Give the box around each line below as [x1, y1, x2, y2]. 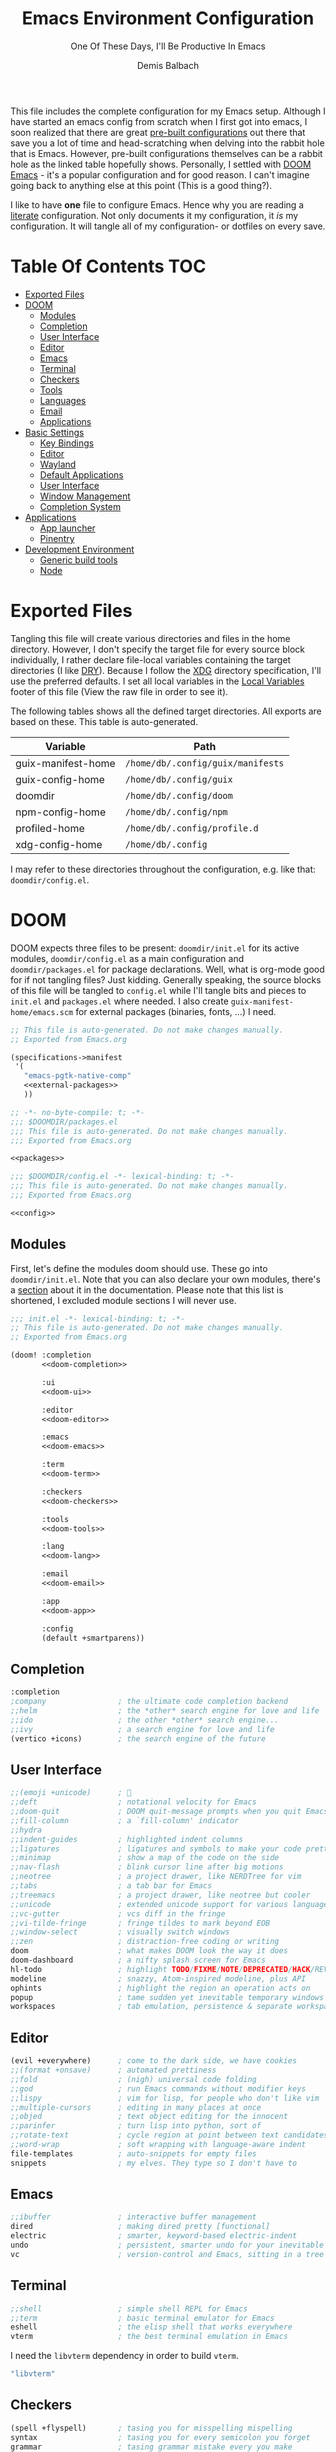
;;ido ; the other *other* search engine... [10, 1715, 280, 1725]
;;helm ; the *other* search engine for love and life [10, 1706, 320, 1716]
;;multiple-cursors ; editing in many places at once [10, 2102, 262, 2112]
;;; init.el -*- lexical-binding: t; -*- [10, 1313, 186, 1324]
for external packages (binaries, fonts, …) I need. [75, 1005, 277, 1017]
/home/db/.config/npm [124, 806, 228, 817]
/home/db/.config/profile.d [124, 822, 259, 834]
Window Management [39, 490, 131, 502]
